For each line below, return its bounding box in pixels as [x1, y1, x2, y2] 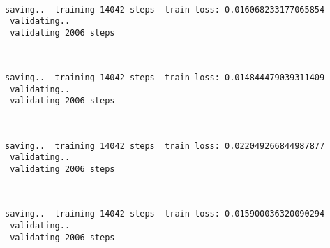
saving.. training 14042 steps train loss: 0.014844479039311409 [5, 73, 325, 83]
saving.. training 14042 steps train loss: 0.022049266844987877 [5, 140, 325, 151]
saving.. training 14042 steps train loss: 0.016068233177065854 [5, 4, 325, 15]
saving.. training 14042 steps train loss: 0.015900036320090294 [5, 209, 325, 219]
